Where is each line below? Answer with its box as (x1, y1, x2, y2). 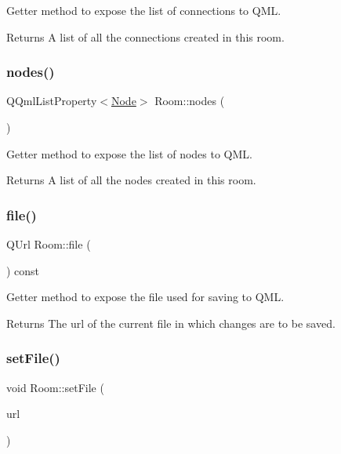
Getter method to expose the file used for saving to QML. (6, 289, 285, 305)
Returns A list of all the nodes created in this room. (6, 172, 256, 188)
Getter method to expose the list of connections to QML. (6, 2, 281, 18)
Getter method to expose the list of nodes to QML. (6, 145, 252, 162)
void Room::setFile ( (6, 379, 104, 395)
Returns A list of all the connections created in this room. (6, 28, 285, 45)
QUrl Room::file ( (6, 236, 91, 252)
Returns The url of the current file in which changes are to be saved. (6, 314, 336, 331)
